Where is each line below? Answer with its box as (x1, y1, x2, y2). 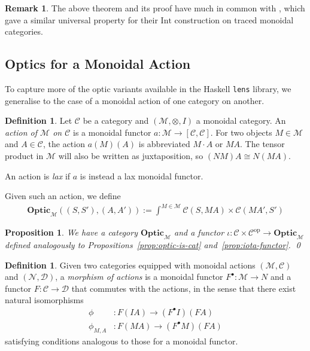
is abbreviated (138, 138, 190, 150)
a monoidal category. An (196, 114, 286, 127)
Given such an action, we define (5, 190, 121, 202)
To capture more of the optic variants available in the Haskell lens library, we (5, 82, 291, 94)
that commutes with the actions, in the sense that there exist (71, 282, 296, 294)
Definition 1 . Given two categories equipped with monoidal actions (5, 258, 256, 271)
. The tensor (240, 138, 285, 150)
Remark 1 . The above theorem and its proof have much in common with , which (5, 2, 305, 14)
